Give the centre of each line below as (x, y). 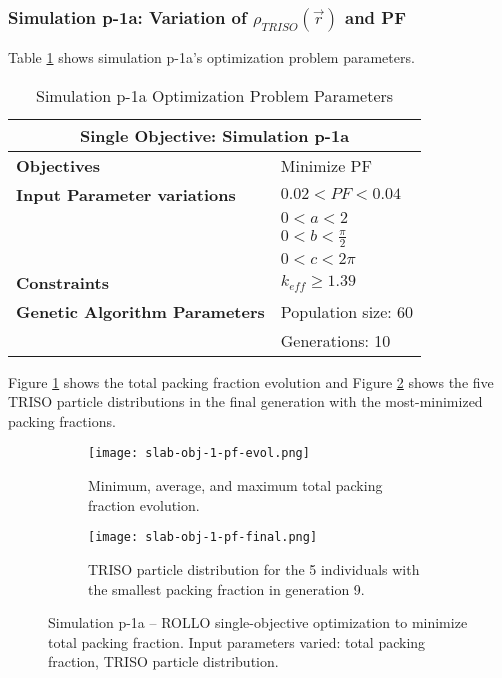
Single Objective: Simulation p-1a (215, 135)
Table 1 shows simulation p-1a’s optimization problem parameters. (211, 57)
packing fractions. (62, 420)
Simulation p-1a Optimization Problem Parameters (214, 95)
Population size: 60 (347, 311)
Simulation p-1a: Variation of (127, 16)
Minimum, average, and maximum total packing (235, 485)
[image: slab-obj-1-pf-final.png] (203, 537)
